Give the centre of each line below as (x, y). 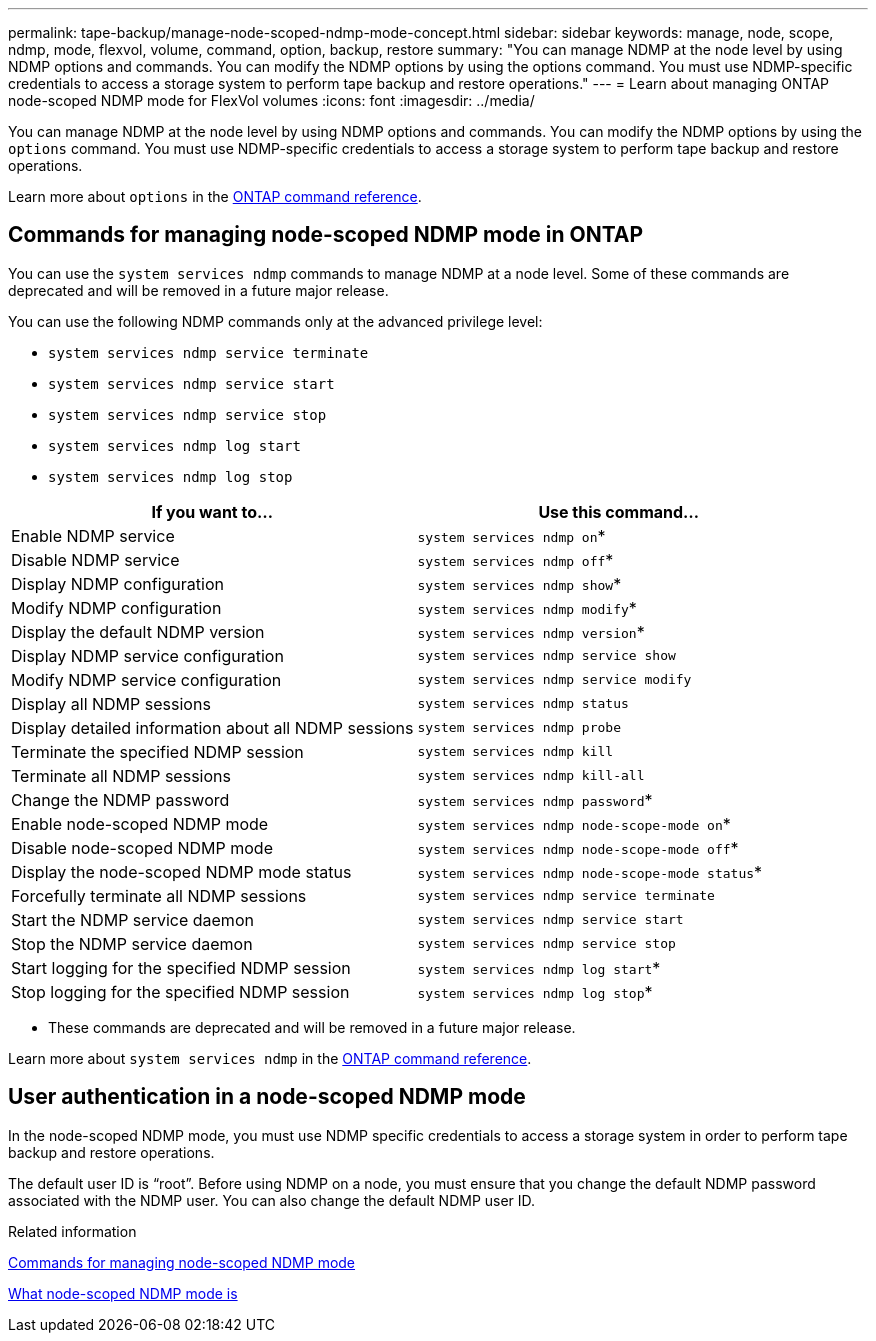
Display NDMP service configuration (147, 655)
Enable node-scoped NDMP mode (140, 823)
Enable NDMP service (93, 535)
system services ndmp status (523, 704)
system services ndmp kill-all (531, 776)
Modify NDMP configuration (116, 607)
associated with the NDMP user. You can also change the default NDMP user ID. (272, 1200)
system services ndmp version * (531, 631)
